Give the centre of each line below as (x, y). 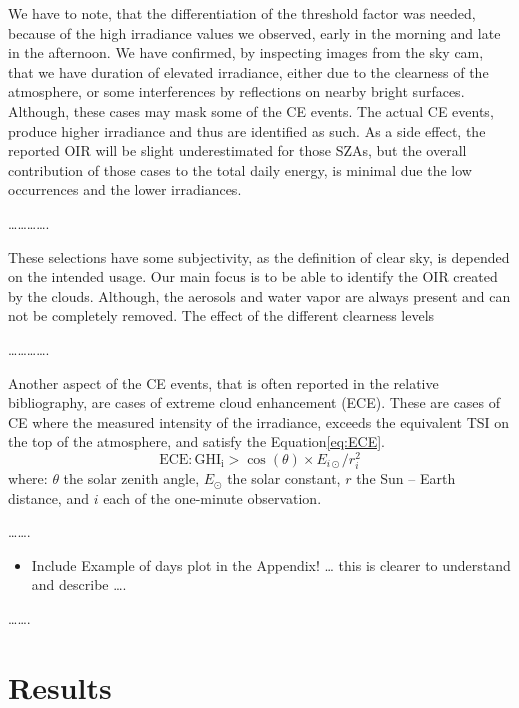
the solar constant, (284, 478)
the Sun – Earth (406, 478)
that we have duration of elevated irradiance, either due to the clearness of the (248, 71)
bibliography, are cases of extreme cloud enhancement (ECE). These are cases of (254, 402)
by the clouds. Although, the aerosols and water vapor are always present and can (259, 295)
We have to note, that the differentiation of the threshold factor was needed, (242, 13)
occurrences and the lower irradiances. (125, 189)
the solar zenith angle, (131, 478)
